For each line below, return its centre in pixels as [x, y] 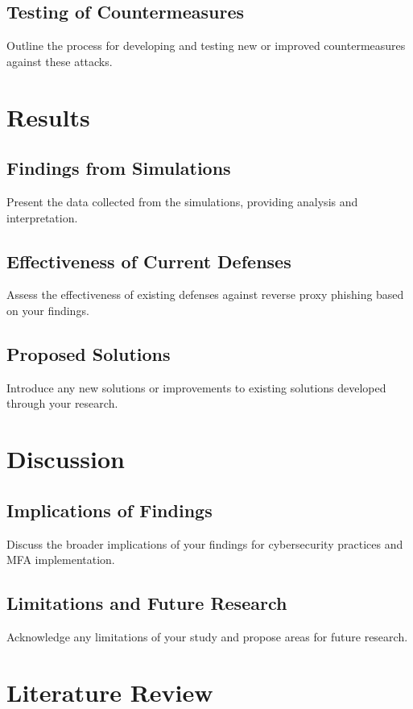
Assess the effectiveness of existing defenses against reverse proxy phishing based [205, 294]
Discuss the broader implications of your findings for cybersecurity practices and [205, 543]
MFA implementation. [61, 560]
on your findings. [48, 310]
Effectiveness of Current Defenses [149, 261]
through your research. [62, 403]
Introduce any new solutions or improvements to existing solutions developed [196, 387]
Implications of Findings [109, 510]
